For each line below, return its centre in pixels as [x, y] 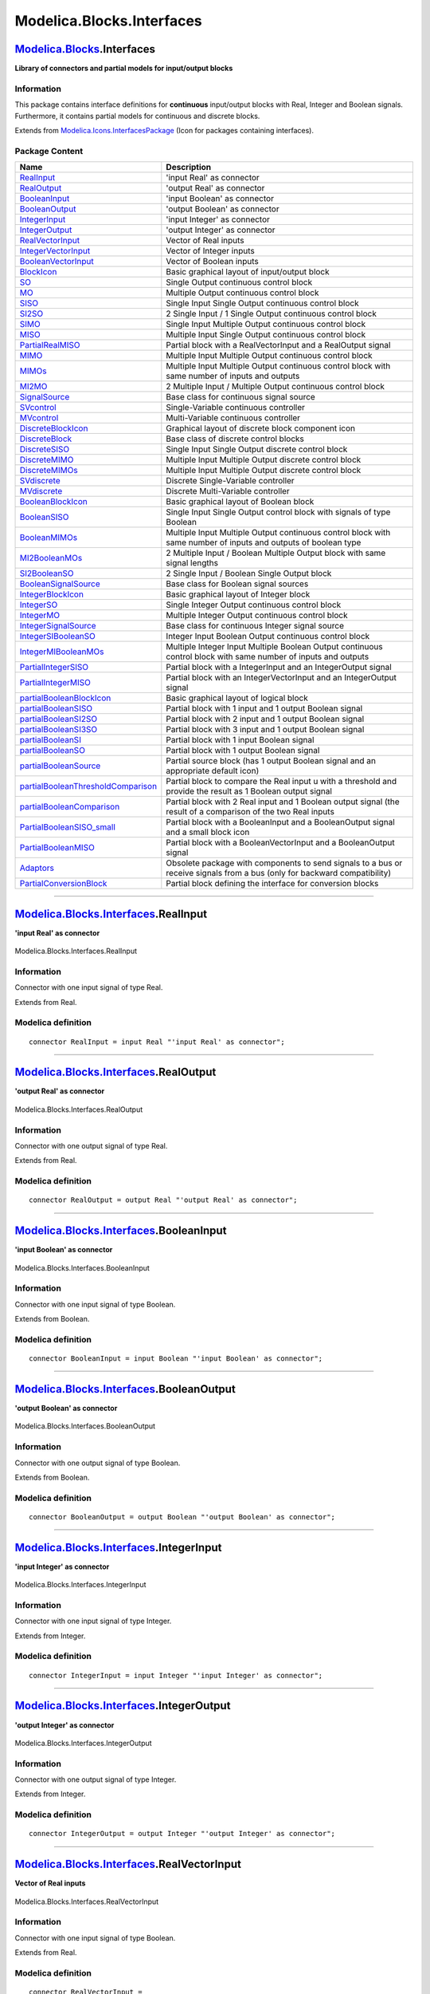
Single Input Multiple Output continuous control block [266, 325]
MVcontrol [39, 418]
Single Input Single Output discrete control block [257, 449]
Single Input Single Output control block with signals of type [278, 512]
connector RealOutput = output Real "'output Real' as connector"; [163, 1200]
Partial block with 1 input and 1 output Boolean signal [264, 708]
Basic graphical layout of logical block [237, 698]
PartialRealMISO [50, 345]
